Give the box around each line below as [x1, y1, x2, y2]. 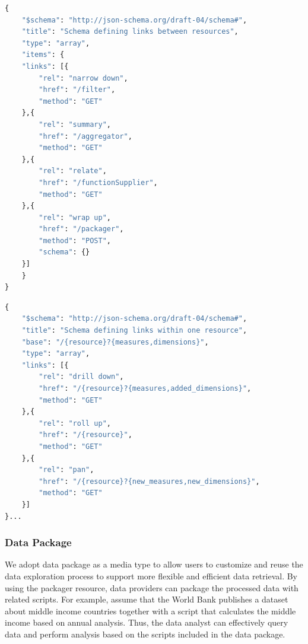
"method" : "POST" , [39, 236, 112, 245]
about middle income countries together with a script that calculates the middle [5, 604, 296, 617]
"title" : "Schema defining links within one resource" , [21, 326, 247, 335]
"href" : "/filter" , [39, 85, 116, 94]
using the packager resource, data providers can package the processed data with [5, 581, 299, 594]
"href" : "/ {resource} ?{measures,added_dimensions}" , [39, 384, 252, 393]
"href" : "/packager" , [39, 225, 124, 234]
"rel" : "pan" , [39, 466, 94, 474]
